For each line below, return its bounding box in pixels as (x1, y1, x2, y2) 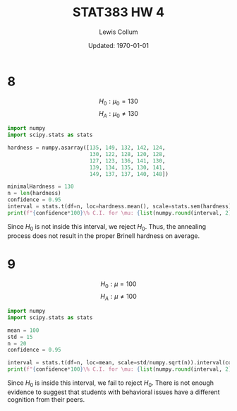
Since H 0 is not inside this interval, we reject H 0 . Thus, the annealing (7, 222, 207, 232)
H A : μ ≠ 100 (99, 292, 138, 302)
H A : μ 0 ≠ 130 (98, 109, 139, 120)
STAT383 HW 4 (73, 4, 164, 20)
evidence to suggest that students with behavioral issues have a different (7, 388, 220, 396)
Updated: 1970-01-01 (87, 41, 150, 49)
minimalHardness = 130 (7, 183, 74, 191)
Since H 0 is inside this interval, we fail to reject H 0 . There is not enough (7, 379, 214, 388)
